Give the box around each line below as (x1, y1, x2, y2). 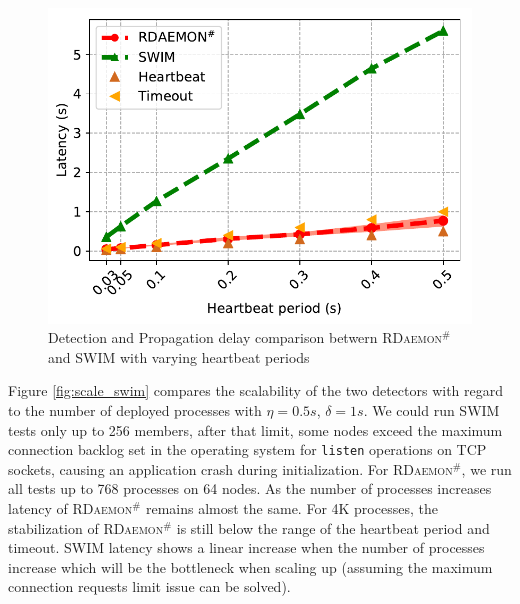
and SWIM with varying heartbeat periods (48, 346, 310, 367)
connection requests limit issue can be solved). (8, 576, 291, 597)
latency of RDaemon (8, 498, 133, 518)
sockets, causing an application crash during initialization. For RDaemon (8, 458, 453, 479)
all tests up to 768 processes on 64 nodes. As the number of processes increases (8, 478, 492, 499)
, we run (461, 458, 512, 479)
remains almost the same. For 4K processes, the (145, 498, 438, 518)
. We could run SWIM (363, 399, 500, 420)
